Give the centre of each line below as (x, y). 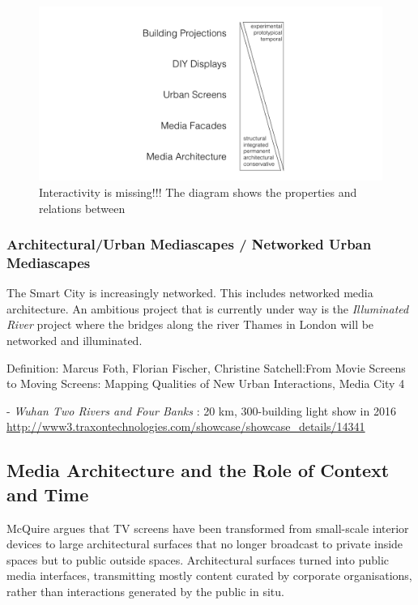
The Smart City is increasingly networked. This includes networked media (190, 293)
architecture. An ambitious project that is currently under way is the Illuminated (208, 308)
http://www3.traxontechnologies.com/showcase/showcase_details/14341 (186, 426)
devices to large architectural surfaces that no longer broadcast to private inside (205, 544)
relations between (82, 208)
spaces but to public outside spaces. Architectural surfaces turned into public (198, 559)
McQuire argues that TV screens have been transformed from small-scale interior (208, 528)
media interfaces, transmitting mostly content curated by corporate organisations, (209, 575)
